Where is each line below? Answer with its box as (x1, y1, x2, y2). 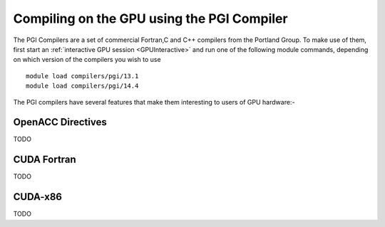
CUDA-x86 (13, 191, 62, 203)
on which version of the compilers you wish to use (13, 56, 161, 64)
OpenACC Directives (13, 116, 107, 128)
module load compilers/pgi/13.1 (26, 72, 139, 80)
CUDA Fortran (13, 154, 76, 166)
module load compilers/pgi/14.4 (26, 82, 139, 90)
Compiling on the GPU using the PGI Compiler (13, 11, 288, 26)
